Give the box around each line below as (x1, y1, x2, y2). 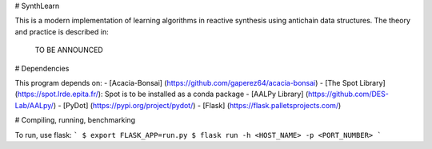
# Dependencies (14, 63, 70, 73)
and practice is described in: (14, 26, 109, 36)
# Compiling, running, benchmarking (14, 115, 136, 125)
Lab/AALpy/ (14, 100, 54, 110)
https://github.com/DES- (308, 89, 390, 99)
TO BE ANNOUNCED (34, 45, 103, 55)
